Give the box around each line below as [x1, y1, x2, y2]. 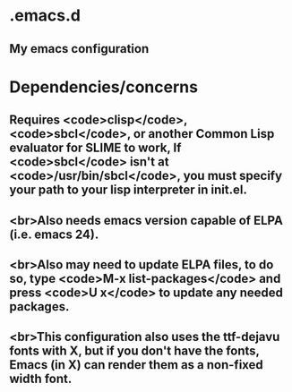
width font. [9, 371, 73, 387]
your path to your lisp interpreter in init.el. [9, 183, 248, 198]
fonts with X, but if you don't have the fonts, [9, 344, 260, 359]
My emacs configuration [9, 41, 150, 56]
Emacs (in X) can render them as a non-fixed [9, 357, 264, 372]
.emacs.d [9, 5, 81, 26]
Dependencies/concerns [9, 77, 199, 97]
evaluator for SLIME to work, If [9, 141, 182, 156]
